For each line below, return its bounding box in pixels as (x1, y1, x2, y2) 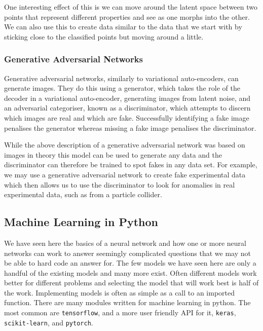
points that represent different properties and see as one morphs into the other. (4, 11, 250, 22)
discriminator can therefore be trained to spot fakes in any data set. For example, (4, 159, 257, 170)
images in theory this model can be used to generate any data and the (4, 149, 222, 160)
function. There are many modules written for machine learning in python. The (4, 297, 251, 308)
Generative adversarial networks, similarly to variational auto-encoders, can (4, 72, 239, 83)
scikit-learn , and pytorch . (4, 317, 93, 327)
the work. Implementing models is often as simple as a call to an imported (4, 287, 235, 298)
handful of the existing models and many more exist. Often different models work (4, 267, 257, 278)
